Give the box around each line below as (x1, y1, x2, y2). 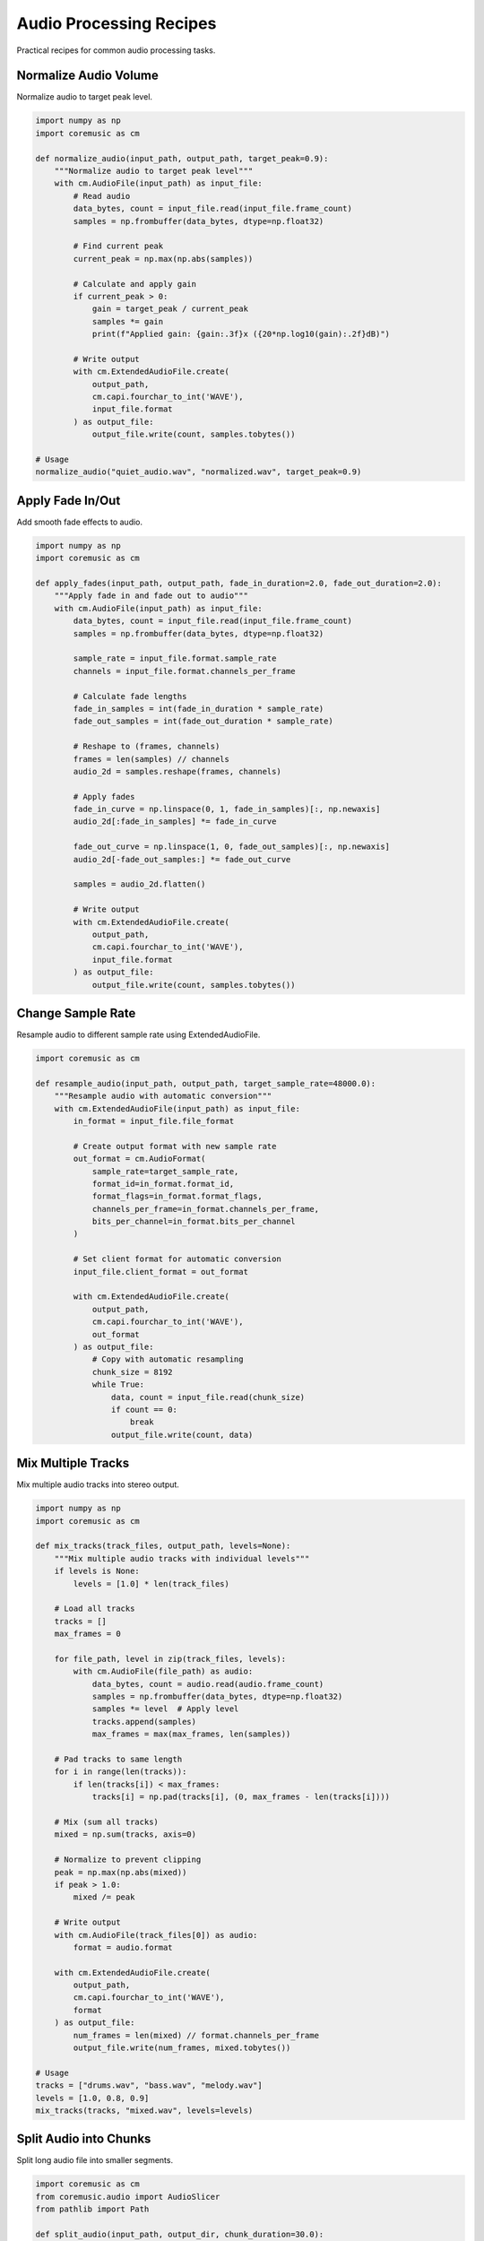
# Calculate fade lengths (73, 691, 187, 701)
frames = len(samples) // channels (73, 754, 230, 764)
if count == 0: (110, 1404, 178, 1415)
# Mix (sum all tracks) (54, 1816, 159, 1827)
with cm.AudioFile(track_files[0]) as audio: (54, 1930, 258, 1940)
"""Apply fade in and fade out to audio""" (54, 591, 248, 601)
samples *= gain (91, 316, 164, 326)
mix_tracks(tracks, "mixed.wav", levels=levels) (35, 2105, 254, 2116)
